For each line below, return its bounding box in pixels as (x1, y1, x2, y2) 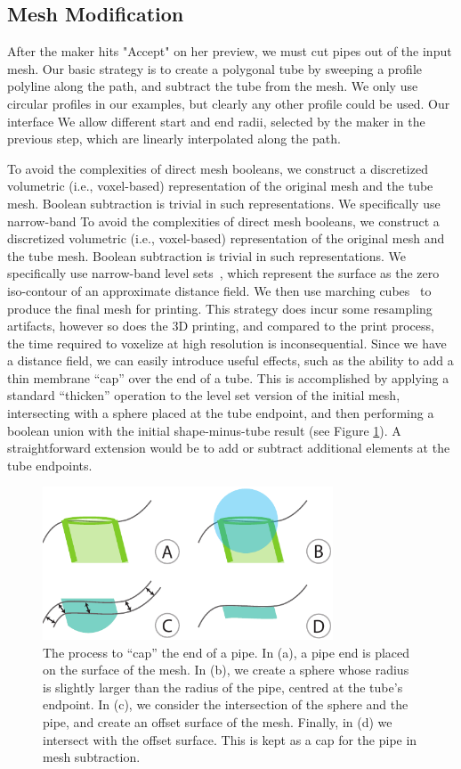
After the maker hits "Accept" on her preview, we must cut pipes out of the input (7, 42, 452, 61)
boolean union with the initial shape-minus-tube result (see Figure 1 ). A (7, 421, 401, 439)
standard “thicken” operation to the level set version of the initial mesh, (7, 386, 400, 405)
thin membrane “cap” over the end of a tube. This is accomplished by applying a (7, 368, 449, 387)
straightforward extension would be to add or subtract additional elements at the (7, 438, 450, 457)
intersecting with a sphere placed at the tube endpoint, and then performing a (7, 404, 434, 422)
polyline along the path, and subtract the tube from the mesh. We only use (7, 77, 418, 95)
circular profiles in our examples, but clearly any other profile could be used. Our (7, 94, 450, 112)
